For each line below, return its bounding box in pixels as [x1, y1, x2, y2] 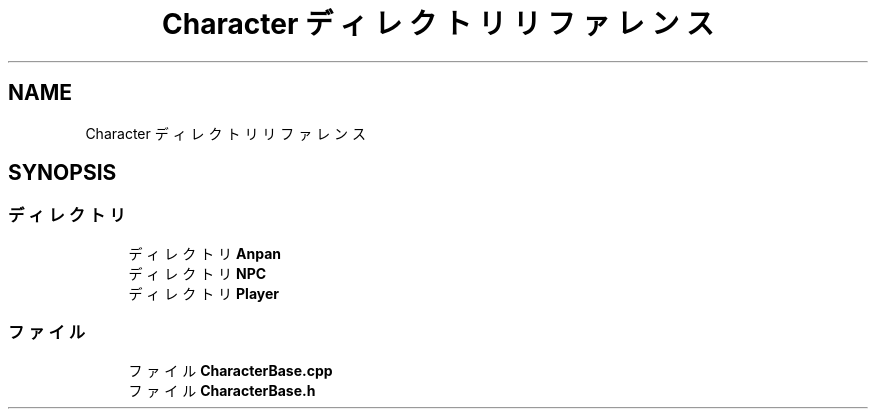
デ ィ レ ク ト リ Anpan [128, 244, 281, 262]
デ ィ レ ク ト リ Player [128, 284, 279, 302]
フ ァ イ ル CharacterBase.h [128, 381, 316, 399]
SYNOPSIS [8, 160, 117, 186]
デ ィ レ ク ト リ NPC [128, 264, 267, 282]
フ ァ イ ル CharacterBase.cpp [128, 361, 333, 379]
